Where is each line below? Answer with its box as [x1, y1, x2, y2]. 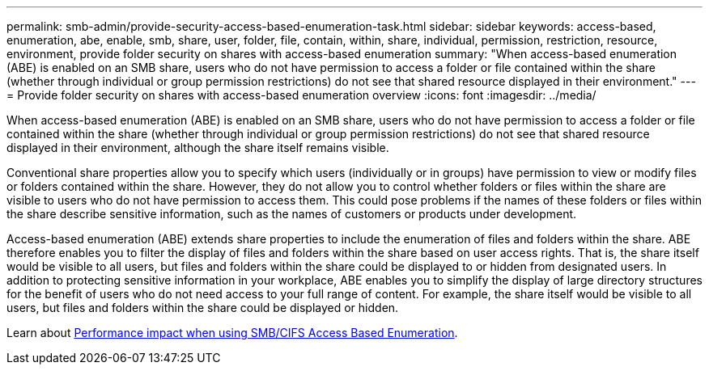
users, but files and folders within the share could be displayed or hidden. [6, 301, 399, 314]
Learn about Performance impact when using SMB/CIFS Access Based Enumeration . [6, 326, 458, 339]
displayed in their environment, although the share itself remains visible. [6, 141, 389, 154]
